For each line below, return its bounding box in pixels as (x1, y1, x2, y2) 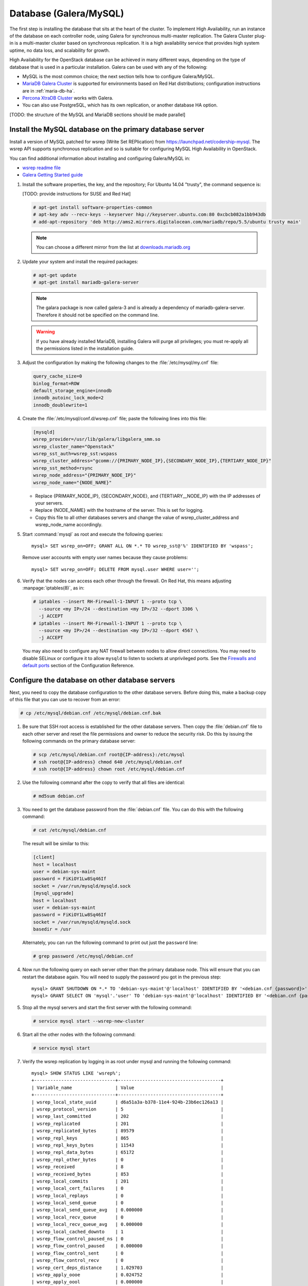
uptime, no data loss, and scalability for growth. (9, 47, 110, 53)
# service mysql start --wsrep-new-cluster (33, 1018, 145, 1024)
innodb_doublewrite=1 (33, 402, 88, 408)
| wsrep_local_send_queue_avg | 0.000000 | (31, 1207, 224, 1213)
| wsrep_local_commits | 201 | (31, 1178, 224, 1184)
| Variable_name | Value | (31, 1084, 224, 1091)
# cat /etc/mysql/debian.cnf (33, 827, 107, 833)
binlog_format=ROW (33, 381, 80, 386)
